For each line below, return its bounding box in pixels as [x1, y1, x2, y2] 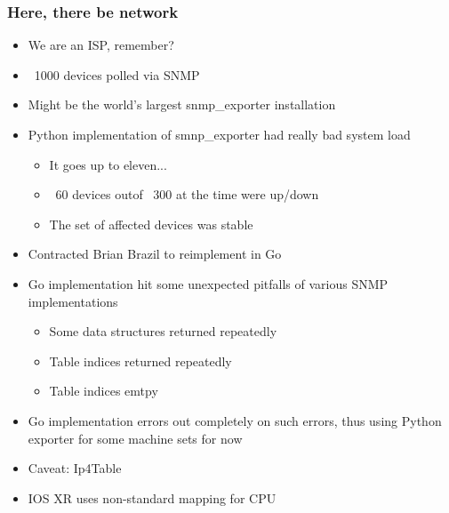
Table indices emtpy [49, 381, 158, 400]
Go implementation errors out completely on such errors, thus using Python [28, 411, 442, 429]
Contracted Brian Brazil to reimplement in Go [28, 244, 282, 263]
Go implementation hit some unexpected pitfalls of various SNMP [28, 274, 389, 293]
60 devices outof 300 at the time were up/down [55, 185, 319, 204]
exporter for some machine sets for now [28, 429, 243, 447]
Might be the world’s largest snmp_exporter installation [28, 95, 336, 114]
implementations [28, 292, 118, 310]
